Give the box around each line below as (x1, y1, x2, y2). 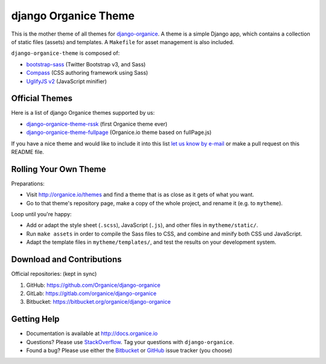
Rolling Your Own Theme (11, 164, 106, 174)
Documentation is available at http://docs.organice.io (26, 330, 158, 337)
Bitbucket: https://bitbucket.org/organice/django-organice (26, 298, 171, 305)
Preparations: (11, 180, 45, 187)
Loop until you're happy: (11, 211, 72, 218)
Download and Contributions (11, 254, 122, 265)
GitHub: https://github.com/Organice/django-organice (26, 281, 161, 289)
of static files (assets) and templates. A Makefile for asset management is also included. (11, 38, 235, 45)
